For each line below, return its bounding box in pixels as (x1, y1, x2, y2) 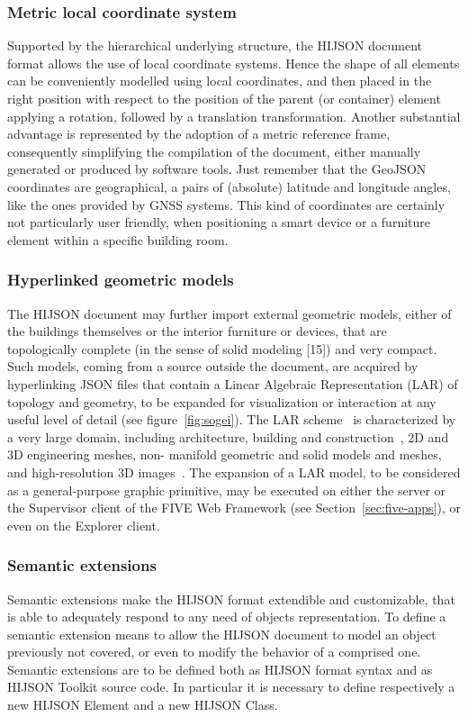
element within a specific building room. (7, 230, 229, 249)
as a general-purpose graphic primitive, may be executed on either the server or (7, 480, 446, 499)
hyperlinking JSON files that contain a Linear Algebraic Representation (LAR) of (7, 374, 458, 393)
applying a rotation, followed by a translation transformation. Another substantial (7, 106, 461, 125)
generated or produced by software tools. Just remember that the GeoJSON (7, 159, 427, 178)
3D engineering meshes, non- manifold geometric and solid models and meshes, (7, 445, 442, 464)
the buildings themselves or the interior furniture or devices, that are (7, 322, 387, 340)
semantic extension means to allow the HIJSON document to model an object (7, 624, 436, 643)
